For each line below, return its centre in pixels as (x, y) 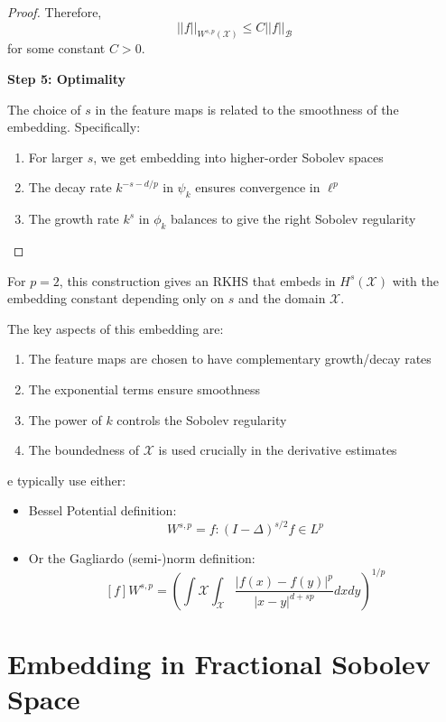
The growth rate (74, 219)
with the (416, 280)
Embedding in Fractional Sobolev (219, 663)
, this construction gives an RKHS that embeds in (197, 280)
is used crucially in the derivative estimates (278, 450)
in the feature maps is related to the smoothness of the (247, 109)
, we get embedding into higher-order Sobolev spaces (238, 157)
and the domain (282, 298)
